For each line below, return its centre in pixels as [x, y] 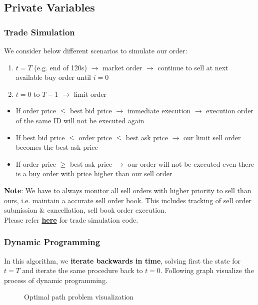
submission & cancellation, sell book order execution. [85, 210]
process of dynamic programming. [56, 280]
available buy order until [53, 77]
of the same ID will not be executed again [80, 120]
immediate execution [159, 111]
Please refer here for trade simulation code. [71, 219]
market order [122, 67]
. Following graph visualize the [207, 270]
